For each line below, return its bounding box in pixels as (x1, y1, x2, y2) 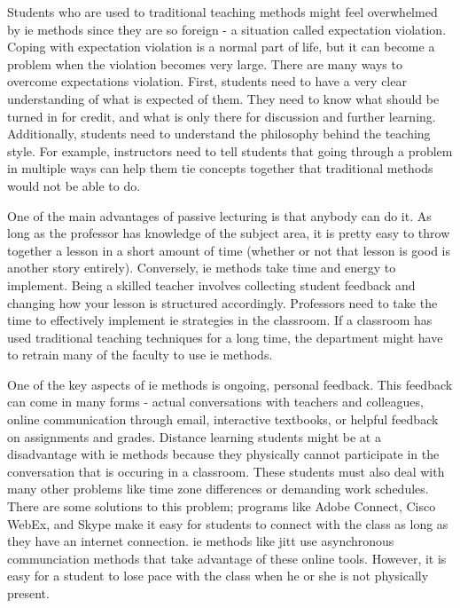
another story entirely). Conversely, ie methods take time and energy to (7, 258, 396, 277)
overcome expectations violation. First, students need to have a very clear (7, 72, 407, 91)
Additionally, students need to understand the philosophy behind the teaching (7, 124, 431, 143)
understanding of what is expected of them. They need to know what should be (7, 89, 440, 107)
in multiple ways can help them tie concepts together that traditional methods (7, 159, 433, 178)
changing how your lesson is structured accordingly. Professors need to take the (7, 293, 438, 312)
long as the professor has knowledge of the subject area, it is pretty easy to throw (7, 224, 450, 242)
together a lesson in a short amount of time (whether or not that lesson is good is (7, 241, 450, 259)
